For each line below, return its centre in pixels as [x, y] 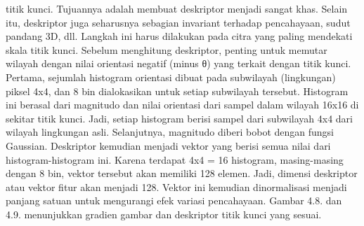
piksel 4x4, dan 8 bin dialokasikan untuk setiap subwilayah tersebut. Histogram [177, 91]
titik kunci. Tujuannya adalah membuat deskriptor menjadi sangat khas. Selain [177, 8]
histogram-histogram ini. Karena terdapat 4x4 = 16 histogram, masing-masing [175, 159]
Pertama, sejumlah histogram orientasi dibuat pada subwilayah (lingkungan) [171, 77]
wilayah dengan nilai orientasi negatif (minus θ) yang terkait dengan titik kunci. [178, 63]
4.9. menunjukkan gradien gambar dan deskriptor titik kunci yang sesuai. [164, 214]
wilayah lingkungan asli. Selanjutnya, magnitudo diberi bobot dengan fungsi [170, 132]
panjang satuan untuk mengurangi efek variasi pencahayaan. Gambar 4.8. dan [174, 200]
